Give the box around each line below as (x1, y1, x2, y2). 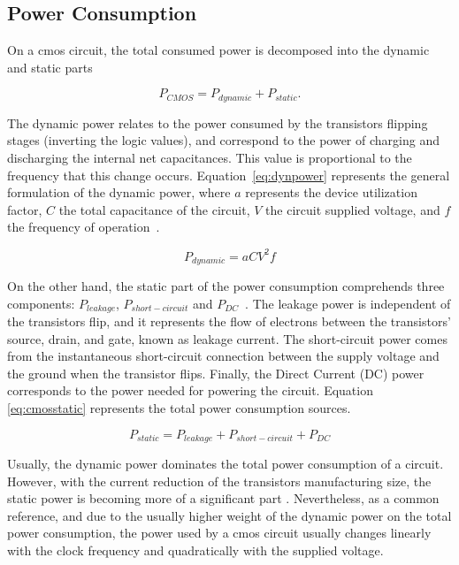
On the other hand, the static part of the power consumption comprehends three (7, 276, 445, 294)
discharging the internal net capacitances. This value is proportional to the (7, 149, 412, 167)
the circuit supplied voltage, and (265, 200, 440, 218)
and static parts (7, 57, 93, 76)
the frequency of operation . (7, 218, 160, 236)
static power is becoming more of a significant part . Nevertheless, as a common (7, 489, 440, 508)
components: (7, 294, 75, 312)
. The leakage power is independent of (245, 294, 451, 312)
